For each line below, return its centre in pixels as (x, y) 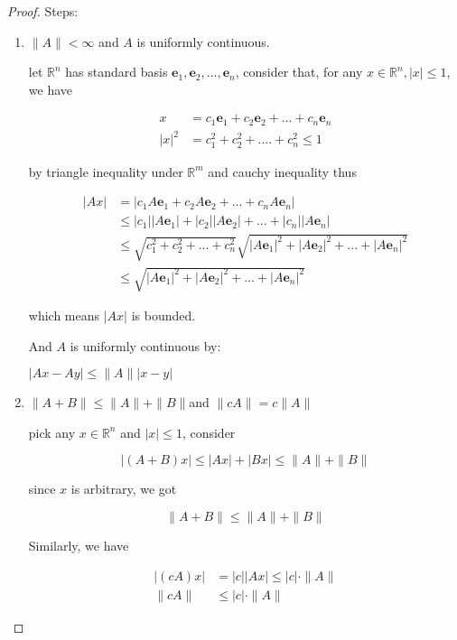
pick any (52, 432)
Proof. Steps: (43, 11)
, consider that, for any (299, 72)
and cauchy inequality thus (282, 171)
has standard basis (117, 72)
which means (64, 315)
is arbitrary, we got (124, 489)
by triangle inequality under (106, 171)
